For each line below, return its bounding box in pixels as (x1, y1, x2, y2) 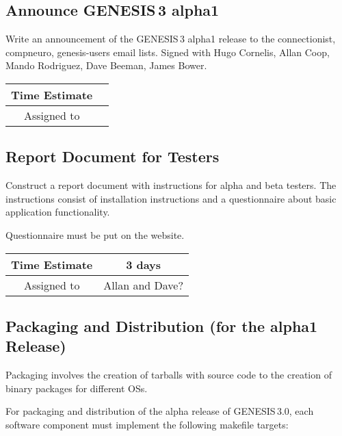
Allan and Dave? (103, 277, 183, 293)
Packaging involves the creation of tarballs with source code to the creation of (5, 368, 332, 382)
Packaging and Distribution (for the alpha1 (5, 315, 318, 336)
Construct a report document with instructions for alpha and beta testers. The (5, 178, 337, 192)
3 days (126, 256, 161, 272)
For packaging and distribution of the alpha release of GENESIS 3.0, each (5, 404, 314, 418)
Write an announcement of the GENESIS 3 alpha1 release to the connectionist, (5, 31, 336, 46)
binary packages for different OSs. (5, 381, 148, 395)
